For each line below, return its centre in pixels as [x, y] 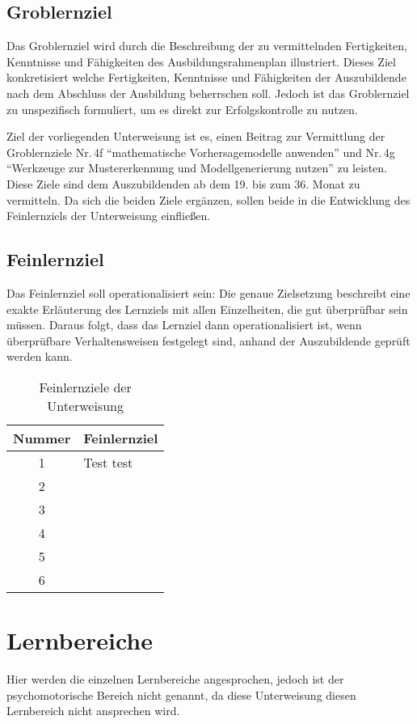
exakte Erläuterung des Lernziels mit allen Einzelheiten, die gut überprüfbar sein [207, 309]
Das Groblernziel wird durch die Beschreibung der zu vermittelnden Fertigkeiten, [207, 46]
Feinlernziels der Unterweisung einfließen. [109, 216]
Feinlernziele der [85, 387]
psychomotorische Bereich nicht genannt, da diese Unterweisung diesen [181, 694]
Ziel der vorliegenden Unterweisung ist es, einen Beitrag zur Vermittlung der [196, 136]
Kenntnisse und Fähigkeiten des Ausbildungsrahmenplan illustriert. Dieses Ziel [201, 61]
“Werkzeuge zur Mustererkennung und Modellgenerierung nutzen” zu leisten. [197, 168]
